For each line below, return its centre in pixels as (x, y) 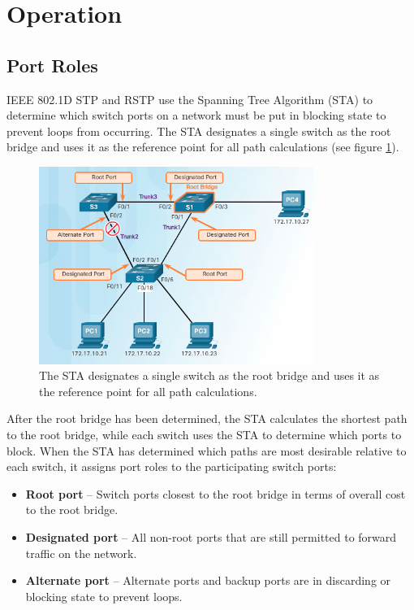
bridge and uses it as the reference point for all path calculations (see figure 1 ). (203, 147)
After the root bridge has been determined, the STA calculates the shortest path (207, 418)
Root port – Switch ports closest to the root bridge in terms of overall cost (216, 493)
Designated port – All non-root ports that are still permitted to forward (211, 536)
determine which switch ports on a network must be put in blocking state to (196, 115)
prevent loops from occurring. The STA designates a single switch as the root (199, 131)
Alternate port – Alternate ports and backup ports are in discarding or (208, 580)
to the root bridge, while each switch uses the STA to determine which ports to (204, 434)
